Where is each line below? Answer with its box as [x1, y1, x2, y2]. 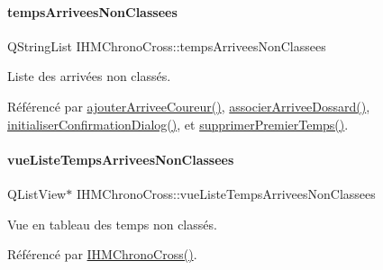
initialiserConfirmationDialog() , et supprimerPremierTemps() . [7, 114, 349, 133]
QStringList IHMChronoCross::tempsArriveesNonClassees [7, 36, 326, 55]
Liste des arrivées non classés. [7, 67, 171, 85]
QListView [7, 184, 67, 202]
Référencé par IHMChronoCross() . [7, 245, 197, 264]
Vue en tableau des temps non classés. [7, 214, 217, 233]
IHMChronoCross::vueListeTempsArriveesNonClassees [76, 184, 376, 202]
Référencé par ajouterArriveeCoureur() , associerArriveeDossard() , [7, 96, 370, 115]
